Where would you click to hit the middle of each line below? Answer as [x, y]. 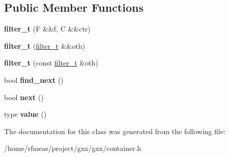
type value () [25, 114]
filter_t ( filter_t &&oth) [45, 45]
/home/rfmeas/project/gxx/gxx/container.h [73, 148]
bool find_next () [34, 80]
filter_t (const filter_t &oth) [51, 63]
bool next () [24, 97]
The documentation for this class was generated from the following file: [115, 131]
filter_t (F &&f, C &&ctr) [47, 29]
